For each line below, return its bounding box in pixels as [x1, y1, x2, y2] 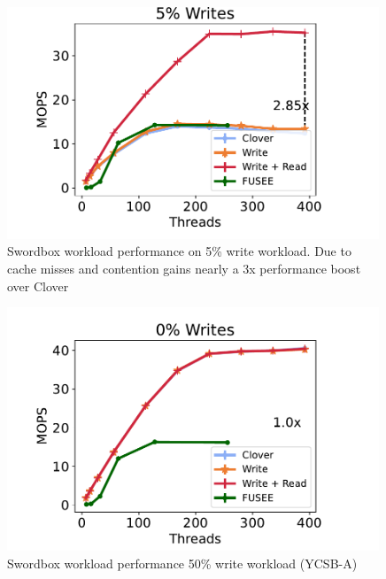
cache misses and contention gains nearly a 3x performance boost [7, 259, 361, 277]
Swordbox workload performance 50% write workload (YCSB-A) [7, 553, 358, 572]
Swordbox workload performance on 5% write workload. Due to [7, 242, 351, 260]
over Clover [7, 276, 69, 295]
